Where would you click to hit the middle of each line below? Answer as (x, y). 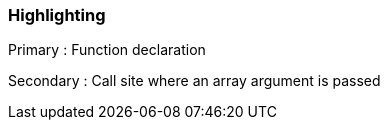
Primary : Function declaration (107, 50)
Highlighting (57, 15)
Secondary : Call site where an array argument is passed (194, 81)
